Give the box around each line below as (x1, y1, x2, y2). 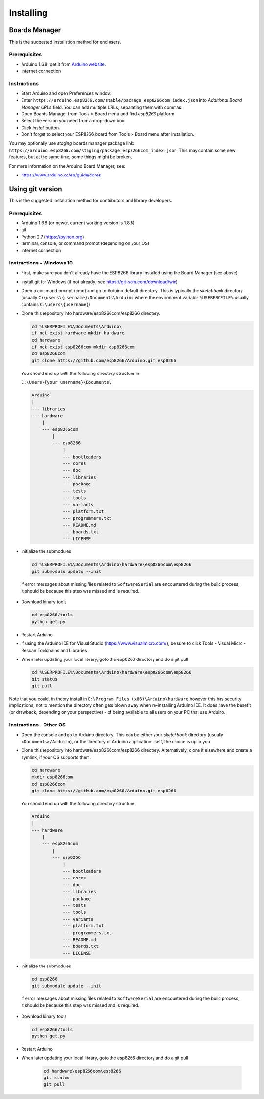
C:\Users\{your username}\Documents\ (21, 379, 112, 385)
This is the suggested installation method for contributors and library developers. (9, 198, 172, 203)
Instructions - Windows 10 (9, 260, 73, 266)
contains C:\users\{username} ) (21, 301, 90, 308)
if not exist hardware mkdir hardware (31, 330, 125, 336)
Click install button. (21, 125, 61, 131)
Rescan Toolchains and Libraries (21, 647, 87, 653)
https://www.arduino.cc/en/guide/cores (21, 172, 101, 178)
